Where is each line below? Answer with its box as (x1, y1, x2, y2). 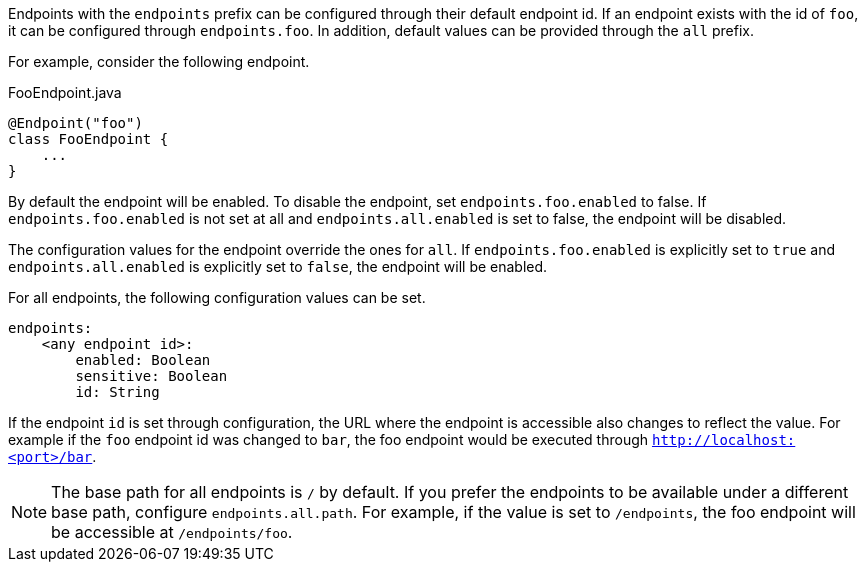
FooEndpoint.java (8, 84, 122, 101)
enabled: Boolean (75, 352, 211, 368)
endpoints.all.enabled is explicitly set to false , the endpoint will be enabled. (8, 258, 548, 275)
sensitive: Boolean (75, 368, 228, 384)
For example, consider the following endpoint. (8, 53, 310, 70)
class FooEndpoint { (8, 131, 169, 147)
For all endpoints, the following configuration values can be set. (8, 289, 426, 306)
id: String (75, 384, 160, 400)
